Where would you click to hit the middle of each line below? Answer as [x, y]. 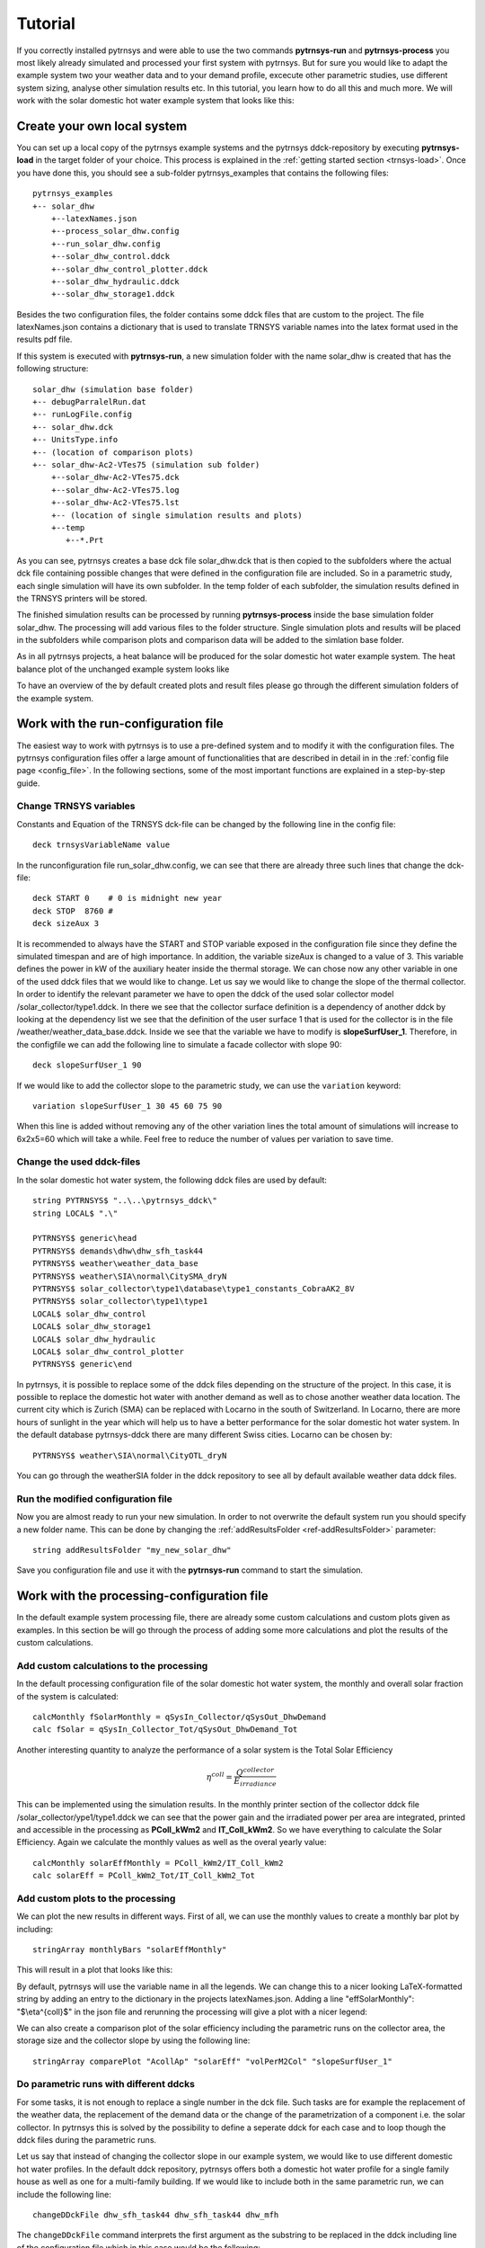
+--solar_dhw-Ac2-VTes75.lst [115, 503]
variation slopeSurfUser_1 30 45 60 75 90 [128, 1106]
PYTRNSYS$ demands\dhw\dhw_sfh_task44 [118, 1251]
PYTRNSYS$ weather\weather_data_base [116, 1264]
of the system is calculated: [67, 1696]
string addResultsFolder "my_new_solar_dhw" [132, 1550]
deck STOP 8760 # [73, 911]
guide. [28, 783]
